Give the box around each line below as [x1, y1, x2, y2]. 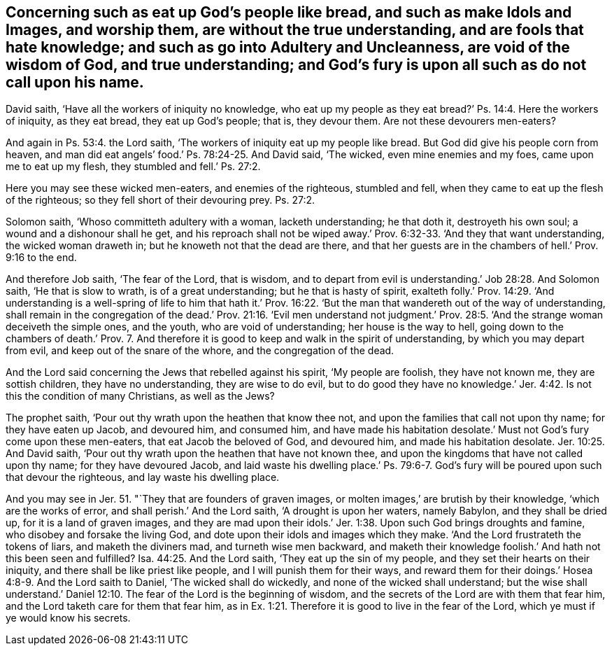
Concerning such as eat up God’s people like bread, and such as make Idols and [6, 3, 572, 21]
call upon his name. [6, 73, 144, 91]
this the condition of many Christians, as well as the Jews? [6, 390, 275, 402]
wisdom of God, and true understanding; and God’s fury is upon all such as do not [6, 56, 587, 73]
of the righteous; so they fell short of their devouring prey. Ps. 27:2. [6, 194, 315, 206]
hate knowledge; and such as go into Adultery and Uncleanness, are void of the [6, 38, 570, 56]
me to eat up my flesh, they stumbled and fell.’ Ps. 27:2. [6, 160, 261, 173]
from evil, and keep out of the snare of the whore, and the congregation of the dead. [6, 344, 394, 357]
